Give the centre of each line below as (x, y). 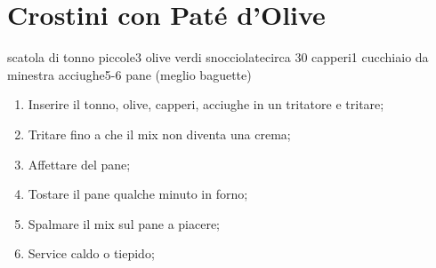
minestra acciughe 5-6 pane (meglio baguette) (129, 74)
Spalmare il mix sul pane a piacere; (124, 223)
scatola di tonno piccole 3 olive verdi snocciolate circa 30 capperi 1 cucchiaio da (218, 57)
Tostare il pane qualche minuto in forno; (138, 194)
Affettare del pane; (79, 164)
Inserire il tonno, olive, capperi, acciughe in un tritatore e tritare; (206, 104)
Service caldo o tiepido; (91, 253)
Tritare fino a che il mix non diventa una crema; (159, 134)
